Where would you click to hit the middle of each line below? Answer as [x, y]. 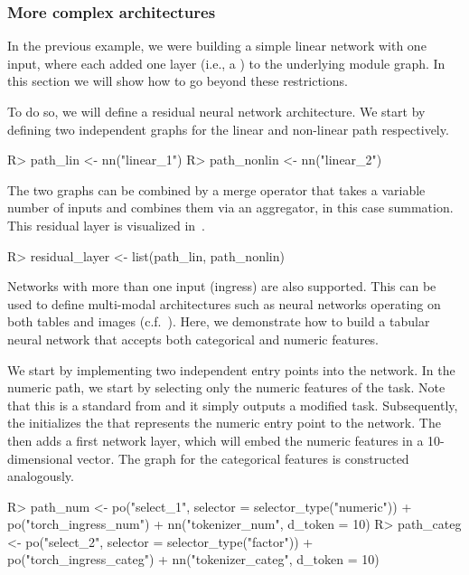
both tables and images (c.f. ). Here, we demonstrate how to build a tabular [219, 321]
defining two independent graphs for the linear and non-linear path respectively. [228, 129]
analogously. [41, 476]
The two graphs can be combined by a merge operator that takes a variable [216, 189]
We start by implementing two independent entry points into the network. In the [231, 369]
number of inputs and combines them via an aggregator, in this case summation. [230, 207]
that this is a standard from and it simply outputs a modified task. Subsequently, [233, 405]
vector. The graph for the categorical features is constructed [243, 458]
